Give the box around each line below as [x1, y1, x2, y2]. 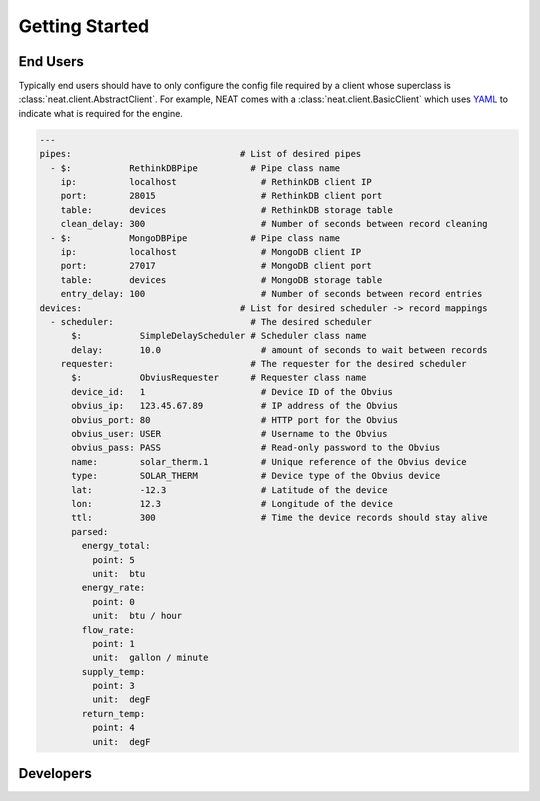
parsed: [71, 526, 109, 537]
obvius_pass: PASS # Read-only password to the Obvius [71, 442, 441, 454]
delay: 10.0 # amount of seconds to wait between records [71, 344, 489, 355]
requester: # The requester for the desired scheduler [60, 358, 467, 370]
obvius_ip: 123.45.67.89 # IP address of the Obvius [71, 400, 399, 412]
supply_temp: [81, 666, 146, 677]
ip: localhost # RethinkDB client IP [60, 176, 372, 187]
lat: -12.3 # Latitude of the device [71, 484, 388, 495]
